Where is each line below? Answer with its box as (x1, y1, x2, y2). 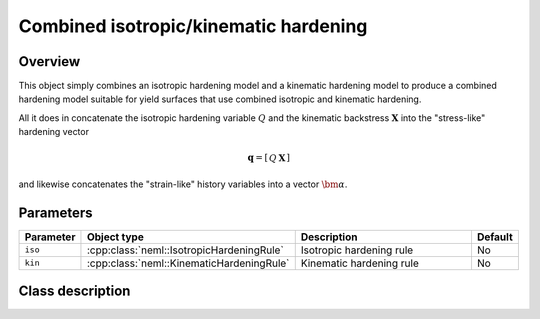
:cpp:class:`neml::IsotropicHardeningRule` (86, 243, 284, 257)
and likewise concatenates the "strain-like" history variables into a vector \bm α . (18, 178, 348, 190)
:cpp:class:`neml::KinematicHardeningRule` (86, 256, 290, 270)
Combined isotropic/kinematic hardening (18, 15, 368, 37)
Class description (18, 283, 131, 300)
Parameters (18, 204, 93, 221)
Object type (86, 230, 144, 244)
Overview (18, 53, 81, 70)
